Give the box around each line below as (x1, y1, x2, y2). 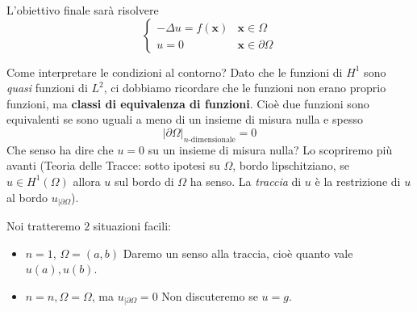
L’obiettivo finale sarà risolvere (6, 2, 159, 18)
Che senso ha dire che (6, 141, 114, 158)
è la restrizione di (315, 172, 401, 189)
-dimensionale (188, 135, 236, 144)
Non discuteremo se (161, 287, 258, 304)
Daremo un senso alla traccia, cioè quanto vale (123, 244, 353, 261)
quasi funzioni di (6, 79, 88, 96)
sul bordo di (115, 172, 174, 189)
